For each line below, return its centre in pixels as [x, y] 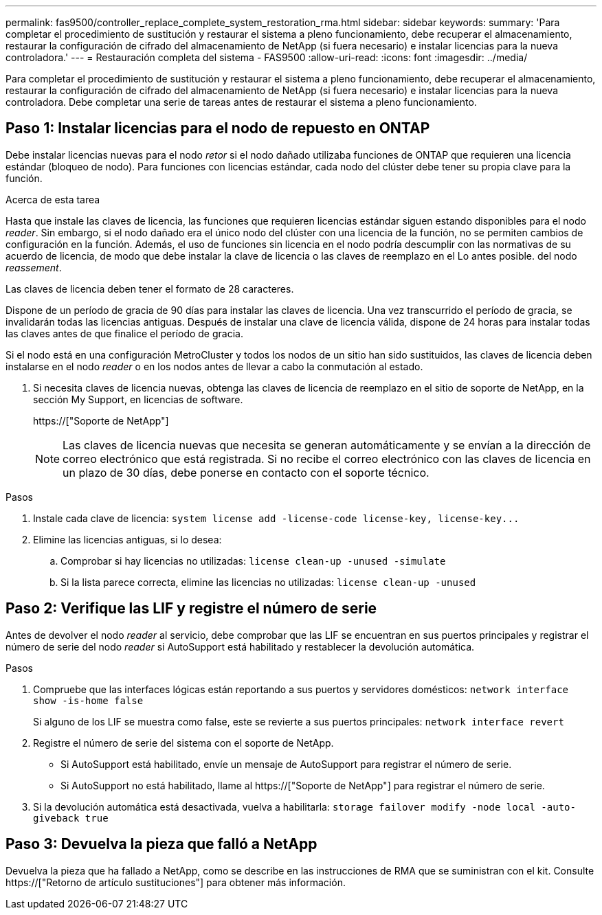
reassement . [34, 267]
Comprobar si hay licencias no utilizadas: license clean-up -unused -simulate [253, 561]
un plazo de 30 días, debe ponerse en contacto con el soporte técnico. [246, 472]
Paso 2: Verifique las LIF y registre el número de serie [191, 609]
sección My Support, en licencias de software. [138, 399]
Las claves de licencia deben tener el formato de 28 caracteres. [150, 289]
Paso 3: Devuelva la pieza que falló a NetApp [161, 844]
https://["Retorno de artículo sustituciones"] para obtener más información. [176, 882]
